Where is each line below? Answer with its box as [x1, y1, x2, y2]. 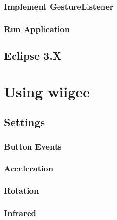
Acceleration [4, 162, 54, 174]
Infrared [4, 207, 37, 219]
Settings [4, 115, 45, 130]
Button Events [4, 140, 62, 152]
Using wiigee [4, 81, 90, 101]
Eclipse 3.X [4, 48, 62, 63]
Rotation [4, 185, 39, 197]
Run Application [4, 22, 70, 34]
